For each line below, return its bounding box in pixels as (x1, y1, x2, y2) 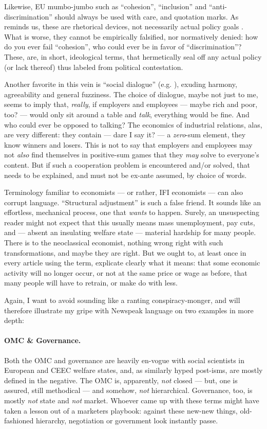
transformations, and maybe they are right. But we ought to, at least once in (4, 247, 246, 258)
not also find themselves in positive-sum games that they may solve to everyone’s (4, 149, 259, 160)
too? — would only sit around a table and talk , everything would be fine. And (4, 109, 250, 119)
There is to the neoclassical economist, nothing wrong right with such (4, 237, 223, 248)
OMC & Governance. (4, 335, 81, 346)
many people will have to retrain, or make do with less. (4, 277, 178, 288)
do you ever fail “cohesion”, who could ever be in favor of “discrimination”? (4, 41, 242, 52)
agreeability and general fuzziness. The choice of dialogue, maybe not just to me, (4, 88, 258, 99)
